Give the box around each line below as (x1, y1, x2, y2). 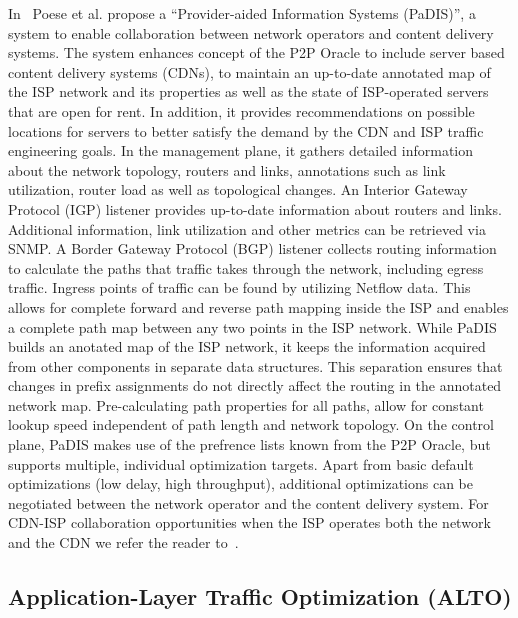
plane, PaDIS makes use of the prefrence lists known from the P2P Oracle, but (8, 434, 491, 455)
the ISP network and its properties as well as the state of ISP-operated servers (8, 81, 489, 102)
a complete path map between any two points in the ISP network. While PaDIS (8, 316, 497, 337)
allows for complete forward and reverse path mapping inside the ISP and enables (8, 296, 509, 317)
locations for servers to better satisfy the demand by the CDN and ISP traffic (8, 120, 484, 141)
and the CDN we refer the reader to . (8, 532, 239, 553)
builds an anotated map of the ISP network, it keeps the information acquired (8, 336, 486, 357)
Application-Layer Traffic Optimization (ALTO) (8, 581, 512, 612)
